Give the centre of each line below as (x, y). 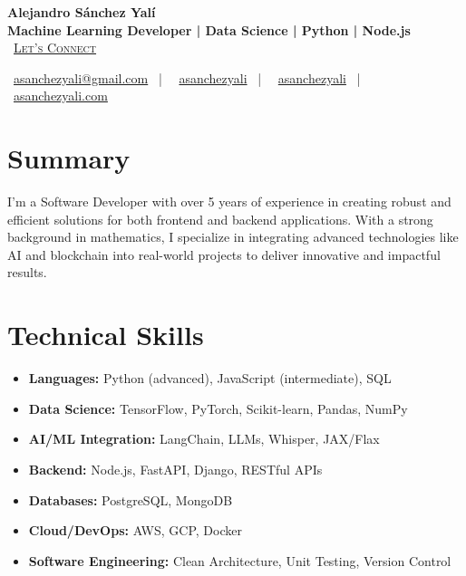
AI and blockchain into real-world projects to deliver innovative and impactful (224, 254)
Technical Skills (106, 335)
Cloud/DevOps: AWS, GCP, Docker (135, 530)
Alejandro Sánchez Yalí (82, 12)
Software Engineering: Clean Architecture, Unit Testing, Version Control (240, 560)
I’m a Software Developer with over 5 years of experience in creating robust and (229, 202)
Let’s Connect (55, 48)
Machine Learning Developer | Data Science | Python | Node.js (209, 29)
